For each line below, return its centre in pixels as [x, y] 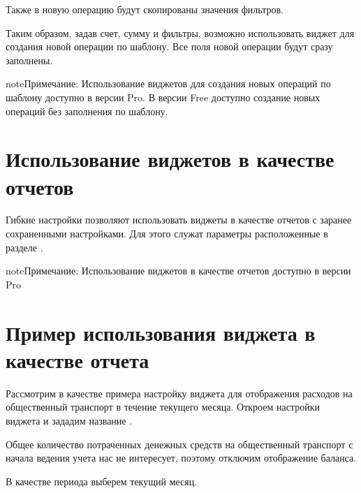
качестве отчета [78, 359]
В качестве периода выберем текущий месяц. [102, 481]
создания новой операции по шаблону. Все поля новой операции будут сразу [169, 46]
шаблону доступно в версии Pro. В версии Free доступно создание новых [163, 97]
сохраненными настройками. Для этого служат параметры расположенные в [167, 234]
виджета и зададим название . [69, 420]
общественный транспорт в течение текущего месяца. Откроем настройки [163, 407]
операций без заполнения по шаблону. [87, 111]
